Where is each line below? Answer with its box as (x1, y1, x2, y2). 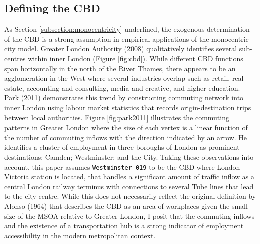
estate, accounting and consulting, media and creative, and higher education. (4, 82, 240, 93)
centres (4, 53, 26, 63)
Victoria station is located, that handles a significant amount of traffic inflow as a (4, 171, 255, 182)
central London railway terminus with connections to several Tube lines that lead (4, 181, 254, 191)
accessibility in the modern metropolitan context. (4, 230, 156, 240)
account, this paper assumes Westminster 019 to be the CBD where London (4, 161, 240, 172)
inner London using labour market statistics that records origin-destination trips (4, 102, 251, 112)
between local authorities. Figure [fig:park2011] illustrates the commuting (4, 112, 229, 123)
